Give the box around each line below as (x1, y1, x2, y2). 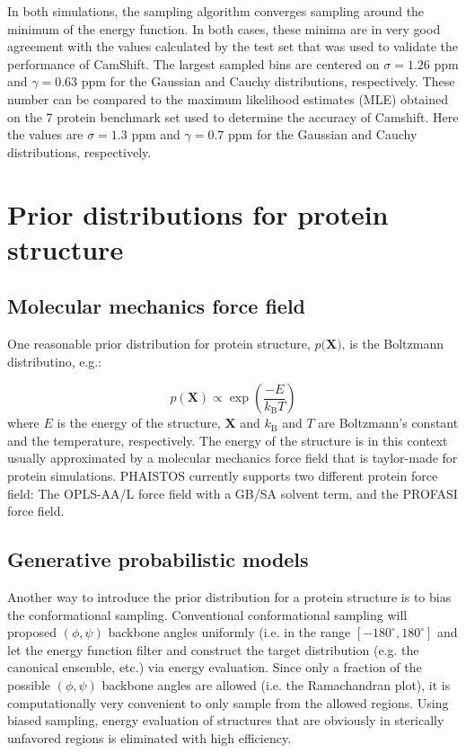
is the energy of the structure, (57, 413, 221, 432)
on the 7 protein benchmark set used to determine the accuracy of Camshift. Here (7, 107, 459, 126)
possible (7, 676, 50, 695)
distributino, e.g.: (7, 351, 102, 370)
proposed (7, 623, 57, 642)
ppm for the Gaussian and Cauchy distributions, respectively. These (81, 72, 455, 91)
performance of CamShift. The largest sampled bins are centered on (7, 54, 380, 73)
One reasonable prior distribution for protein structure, (7, 334, 311, 353)
